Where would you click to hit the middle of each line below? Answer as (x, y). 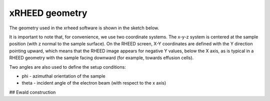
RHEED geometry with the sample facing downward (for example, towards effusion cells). (101, 58)
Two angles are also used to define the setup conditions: (67, 67)
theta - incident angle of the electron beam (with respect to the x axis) (94, 83)
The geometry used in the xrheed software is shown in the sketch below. (84, 28)
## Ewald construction (32, 92)
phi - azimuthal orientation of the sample (63, 76)
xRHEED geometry (48, 13)
